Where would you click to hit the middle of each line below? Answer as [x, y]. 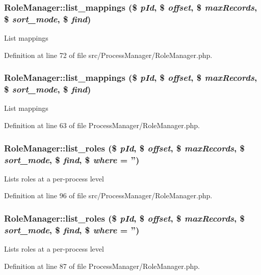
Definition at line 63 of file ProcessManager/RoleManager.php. [102, 125]
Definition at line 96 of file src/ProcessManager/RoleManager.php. [108, 195]
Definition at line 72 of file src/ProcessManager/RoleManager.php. [108, 55]
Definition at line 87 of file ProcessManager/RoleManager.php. [102, 266]
